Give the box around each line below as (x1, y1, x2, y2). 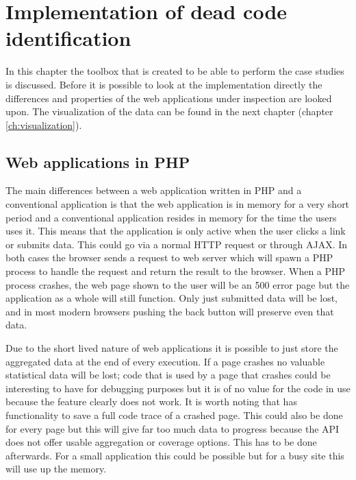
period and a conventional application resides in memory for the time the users (5, 210, 337, 224)
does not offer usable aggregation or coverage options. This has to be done (5, 435, 317, 449)
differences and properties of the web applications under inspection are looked (5, 91, 332, 105)
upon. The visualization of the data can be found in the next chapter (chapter (5, 104, 333, 119)
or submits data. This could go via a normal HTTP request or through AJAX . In (5, 237, 348, 251)
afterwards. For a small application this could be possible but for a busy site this (5, 448, 344, 462)
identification (5, 24, 131, 52)
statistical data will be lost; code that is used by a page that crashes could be (5, 368, 331, 382)
